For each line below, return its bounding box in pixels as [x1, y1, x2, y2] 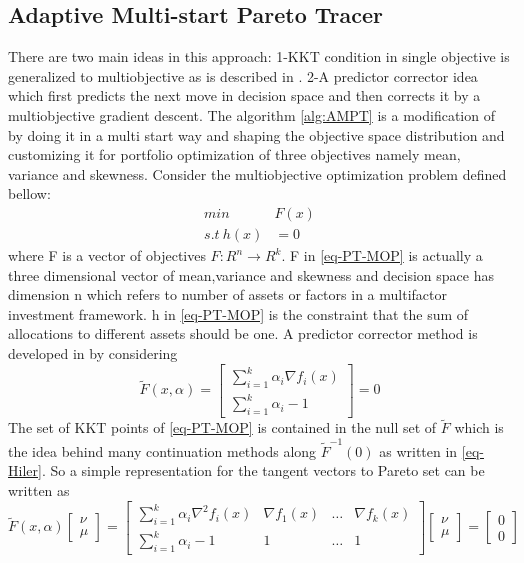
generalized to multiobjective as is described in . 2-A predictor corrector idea [8, 65, 478, 86]
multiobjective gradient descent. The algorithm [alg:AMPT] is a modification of [8, 104, 495, 125]
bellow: [8, 183, 51, 204]
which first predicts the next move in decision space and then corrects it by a [8, 85, 481, 106]
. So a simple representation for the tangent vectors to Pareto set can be [41, 460, 485, 481]
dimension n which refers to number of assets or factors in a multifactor [8, 284, 447, 305]
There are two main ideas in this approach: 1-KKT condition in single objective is [8, 46, 510, 67]
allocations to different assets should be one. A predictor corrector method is [8, 323, 478, 344]
